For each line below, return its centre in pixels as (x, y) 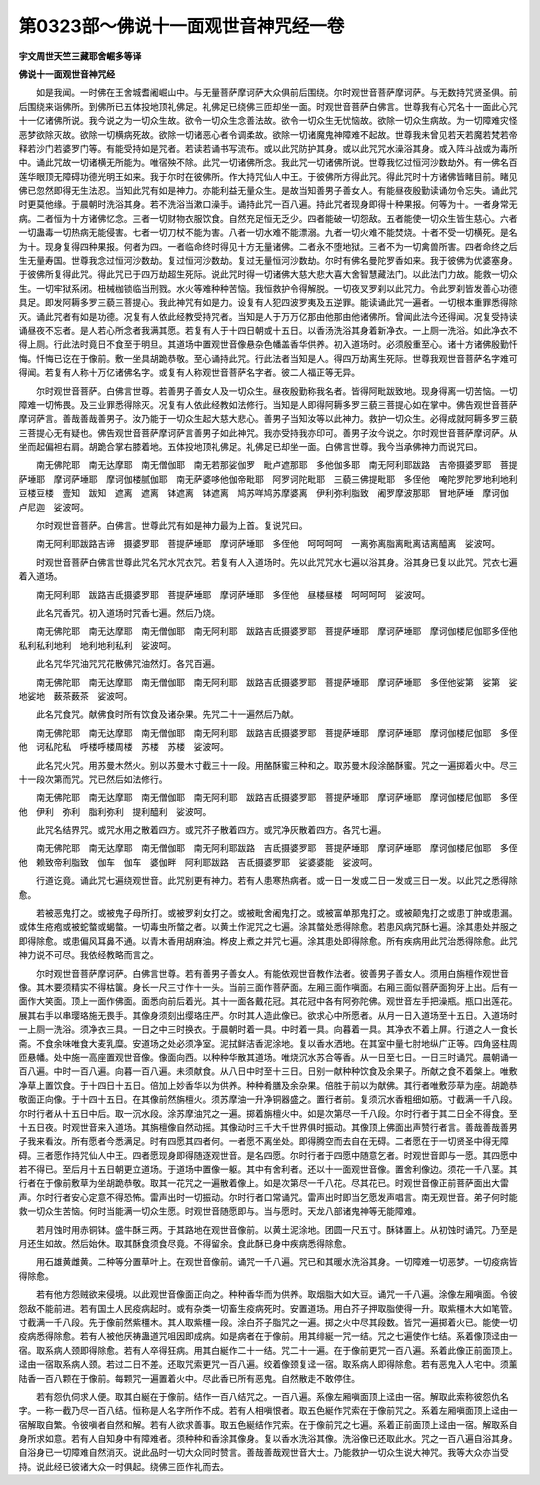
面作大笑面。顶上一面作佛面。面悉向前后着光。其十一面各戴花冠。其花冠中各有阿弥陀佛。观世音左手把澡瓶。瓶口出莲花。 (268, 1001)
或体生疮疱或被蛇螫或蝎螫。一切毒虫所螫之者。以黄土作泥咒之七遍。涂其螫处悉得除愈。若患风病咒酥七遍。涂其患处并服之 (268, 927)
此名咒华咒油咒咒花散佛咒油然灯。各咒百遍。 (127, 664)
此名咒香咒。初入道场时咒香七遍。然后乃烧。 (127, 613)
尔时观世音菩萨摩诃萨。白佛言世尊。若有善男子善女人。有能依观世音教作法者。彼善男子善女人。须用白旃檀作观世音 (272, 973)
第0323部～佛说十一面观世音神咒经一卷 (181, 26)
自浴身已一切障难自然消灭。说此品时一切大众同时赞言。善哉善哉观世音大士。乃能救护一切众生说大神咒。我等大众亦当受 (263, 1452)
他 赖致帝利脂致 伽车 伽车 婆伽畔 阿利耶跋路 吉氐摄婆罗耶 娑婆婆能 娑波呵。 (198, 862)
